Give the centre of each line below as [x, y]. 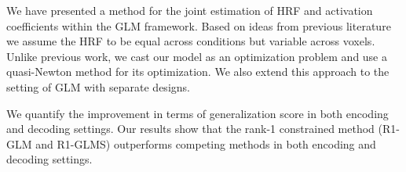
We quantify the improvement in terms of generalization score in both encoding [198, 113]
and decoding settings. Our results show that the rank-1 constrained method [190, 129]
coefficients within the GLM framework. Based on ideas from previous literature [199, 25]
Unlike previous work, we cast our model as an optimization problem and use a [197, 56]
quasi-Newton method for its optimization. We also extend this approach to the [198, 72]
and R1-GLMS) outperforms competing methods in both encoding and [206, 143]
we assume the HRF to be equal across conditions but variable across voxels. [191, 41]
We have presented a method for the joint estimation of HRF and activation [190, 10]
